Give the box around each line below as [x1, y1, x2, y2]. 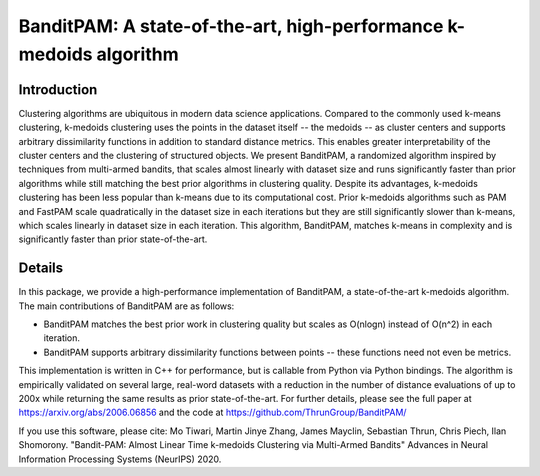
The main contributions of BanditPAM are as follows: [18, 300, 235, 312]
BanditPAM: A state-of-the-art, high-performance [18, 15, 444, 37]
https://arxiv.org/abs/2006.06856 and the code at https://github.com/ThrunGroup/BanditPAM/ [18, 406, 407, 419]
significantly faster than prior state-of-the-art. [18, 233, 208, 245]
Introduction [18, 81, 98, 98]
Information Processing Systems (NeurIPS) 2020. [18, 453, 222, 465]
